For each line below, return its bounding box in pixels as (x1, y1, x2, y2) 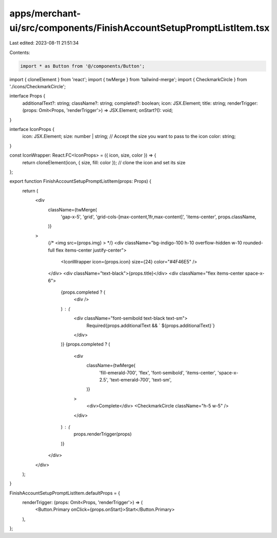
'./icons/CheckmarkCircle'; (9, 84, 66, 90)
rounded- (243, 240, 264, 246)
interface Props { (9, 93, 46, 99)
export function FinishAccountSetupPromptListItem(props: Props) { (9, 178, 151, 184)
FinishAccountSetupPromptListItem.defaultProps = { (9, 490, 121, 496)
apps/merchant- (9, 8, 81, 19)
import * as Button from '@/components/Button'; (20, 63, 145, 69)
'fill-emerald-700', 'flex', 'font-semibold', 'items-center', (99, 370, 216, 376)
